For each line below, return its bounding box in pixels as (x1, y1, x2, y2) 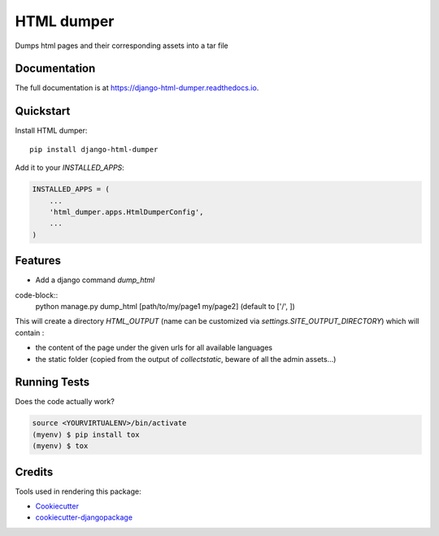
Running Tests (15, 375, 89, 390)
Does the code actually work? (15, 397, 115, 407)
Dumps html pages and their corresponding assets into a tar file (15, 41, 229, 50)
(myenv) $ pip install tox (32, 429, 140, 439)
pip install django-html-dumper (29, 145, 159, 154)
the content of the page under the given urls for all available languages (35, 342, 272, 353)
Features (15, 254, 61, 268)
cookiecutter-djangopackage (35, 512, 133, 522)
